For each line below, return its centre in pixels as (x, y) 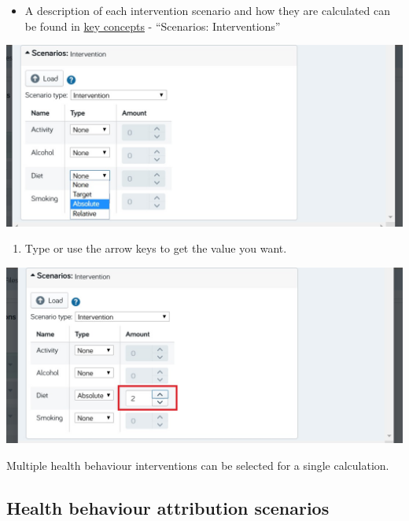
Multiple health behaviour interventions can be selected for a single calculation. (198, 465)
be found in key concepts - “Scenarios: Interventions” (153, 26)
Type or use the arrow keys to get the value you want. (156, 248)
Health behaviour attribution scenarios (168, 507)
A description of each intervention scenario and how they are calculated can (208, 10)
